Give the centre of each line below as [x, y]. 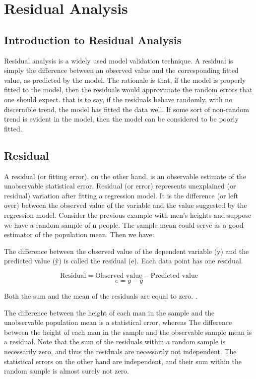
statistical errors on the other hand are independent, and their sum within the [123, 361]
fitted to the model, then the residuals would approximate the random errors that [128, 90]
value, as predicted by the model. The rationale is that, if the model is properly [125, 80]
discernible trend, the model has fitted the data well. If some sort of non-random [127, 109]
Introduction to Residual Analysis [93, 39]
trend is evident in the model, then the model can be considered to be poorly [121, 119]
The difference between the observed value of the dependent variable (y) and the [127, 251]
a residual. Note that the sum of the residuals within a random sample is [115, 342]
